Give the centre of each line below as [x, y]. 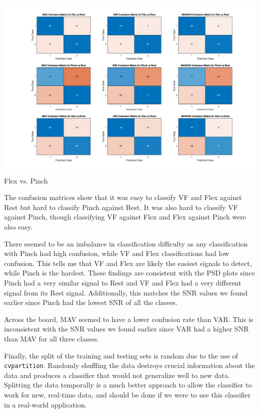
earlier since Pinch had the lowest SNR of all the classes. [91, 302]
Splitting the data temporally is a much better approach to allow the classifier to [128, 385]
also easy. [18, 227]
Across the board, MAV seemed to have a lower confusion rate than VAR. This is [129, 319]
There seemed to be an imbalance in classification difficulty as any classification [126, 243]
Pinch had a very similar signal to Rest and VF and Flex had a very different [123, 283]
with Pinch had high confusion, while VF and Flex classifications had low [117, 253]
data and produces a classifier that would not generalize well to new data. [117, 375]
